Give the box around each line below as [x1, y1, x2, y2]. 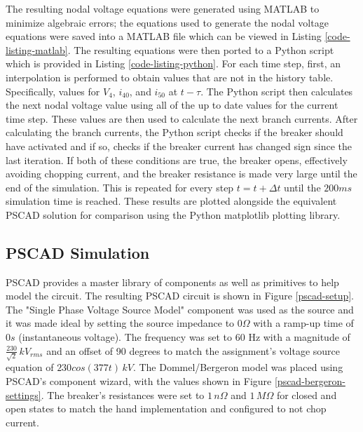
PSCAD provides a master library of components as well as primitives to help [6, 274, 339, 289]
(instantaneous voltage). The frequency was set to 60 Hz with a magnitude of [18, 330, 350, 344]
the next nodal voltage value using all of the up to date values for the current [6, 97, 338, 112]
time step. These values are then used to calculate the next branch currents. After [6, 111, 358, 126]
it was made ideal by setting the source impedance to [6, 316, 235, 330]
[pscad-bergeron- [274, 373, 345, 388]
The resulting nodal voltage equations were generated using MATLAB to [6, 1, 320, 15]
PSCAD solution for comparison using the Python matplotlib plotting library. [6, 207, 341, 222]
